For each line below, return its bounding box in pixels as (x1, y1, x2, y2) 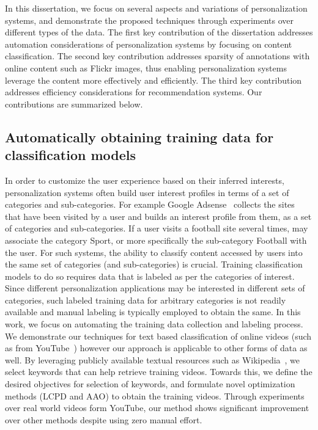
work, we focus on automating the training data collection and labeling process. (5, 318, 303, 330)
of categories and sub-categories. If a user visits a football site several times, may (5, 222, 308, 235)
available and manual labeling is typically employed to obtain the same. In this (5, 305, 301, 318)
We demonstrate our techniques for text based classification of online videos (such (5, 329, 312, 342)
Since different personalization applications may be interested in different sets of (5, 282, 305, 294)
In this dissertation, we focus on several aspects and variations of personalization (5, 2, 308, 14)
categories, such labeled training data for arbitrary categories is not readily (5, 293, 286, 306)
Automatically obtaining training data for (5, 127, 274, 146)
